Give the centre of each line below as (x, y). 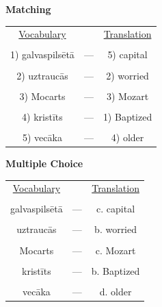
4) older (127, 137)
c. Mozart (116, 250)
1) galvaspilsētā (42, 54)
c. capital (116, 209)
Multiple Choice (44, 163)
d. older (116, 291)
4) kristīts (42, 116)
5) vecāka (42, 137)
